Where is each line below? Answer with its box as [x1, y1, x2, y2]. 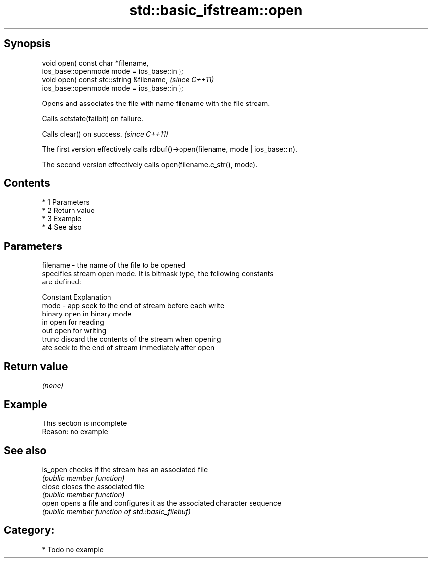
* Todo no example [42, 545, 104, 554]
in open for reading [42, 318, 104, 327]
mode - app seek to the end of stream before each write [42, 301, 225, 310]
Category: [4, 524, 55, 537]
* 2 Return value [42, 206, 95, 215]
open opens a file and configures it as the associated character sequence [42, 498, 282, 507]
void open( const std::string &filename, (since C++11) [42, 75, 214, 84]
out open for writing [42, 326, 107, 335]
